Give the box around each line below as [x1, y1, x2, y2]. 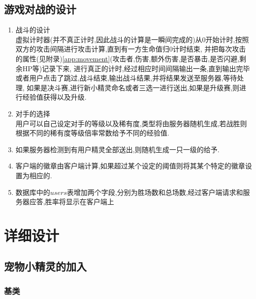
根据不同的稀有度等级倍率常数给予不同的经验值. [15, 128, 169, 138]
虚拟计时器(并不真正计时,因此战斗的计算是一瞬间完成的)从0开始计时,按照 [15, 34, 249, 44]
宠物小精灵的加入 [4, 259, 87, 274]
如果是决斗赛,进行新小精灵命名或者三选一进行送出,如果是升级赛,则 [27, 82, 240, 92]
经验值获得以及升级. [22, 92, 87, 102]
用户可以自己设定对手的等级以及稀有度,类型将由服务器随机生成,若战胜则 [15, 118, 247, 128]
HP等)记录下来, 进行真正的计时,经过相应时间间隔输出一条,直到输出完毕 [22, 63, 250, 73]
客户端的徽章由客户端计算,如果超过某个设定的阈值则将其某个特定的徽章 [15, 161, 245, 171]
